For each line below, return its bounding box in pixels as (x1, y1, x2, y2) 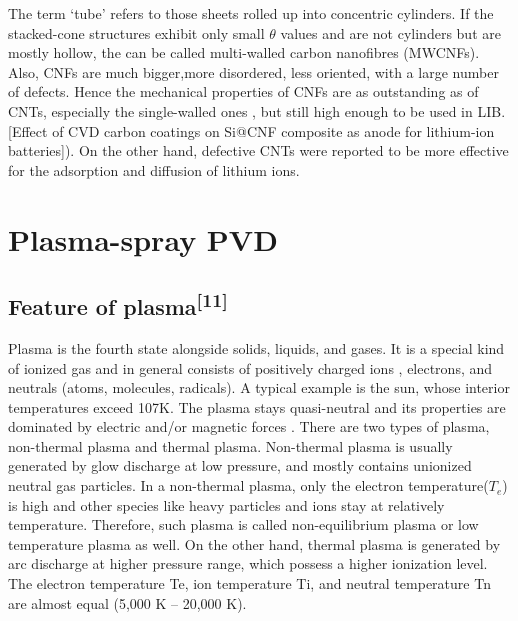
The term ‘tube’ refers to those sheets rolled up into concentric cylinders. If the (8, 3, 494, 23)
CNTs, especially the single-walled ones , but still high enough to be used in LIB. (8, 100, 506, 121)
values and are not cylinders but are (280, 22, 501, 43)
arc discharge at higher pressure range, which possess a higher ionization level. (8, 553, 488, 574)
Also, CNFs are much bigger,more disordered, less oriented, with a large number (8, 61, 499, 82)
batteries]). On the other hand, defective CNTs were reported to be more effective (8, 140, 509, 161)
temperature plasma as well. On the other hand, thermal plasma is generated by (8, 533, 501, 554)
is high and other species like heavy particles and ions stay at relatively (8, 494, 445, 515)
